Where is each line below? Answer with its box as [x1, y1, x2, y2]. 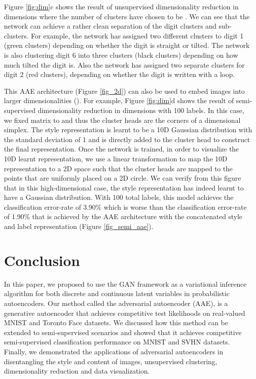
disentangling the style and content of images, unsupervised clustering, [4, 356, 218, 366]
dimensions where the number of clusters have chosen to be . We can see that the [4, 11, 250, 21]
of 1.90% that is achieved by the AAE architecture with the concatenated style [4, 211, 242, 222]
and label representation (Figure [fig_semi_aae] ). [4, 221, 153, 231]
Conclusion [4, 250, 80, 270]
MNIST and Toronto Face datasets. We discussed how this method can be [4, 317, 228, 328]
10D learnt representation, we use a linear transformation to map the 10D [4, 153, 227, 163]
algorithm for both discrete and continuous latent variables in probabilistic [4, 288, 230, 299]
